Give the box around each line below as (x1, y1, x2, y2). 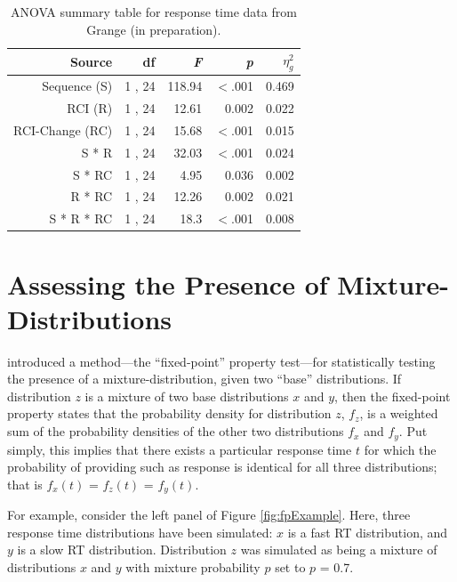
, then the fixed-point (334, 386, 451, 405)
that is (7, 474, 43, 493)
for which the (364, 440, 437, 458)
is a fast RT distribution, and (287, 522, 448, 541)
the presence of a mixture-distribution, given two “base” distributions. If (7, 369, 402, 388)
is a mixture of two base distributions (84, 386, 289, 405)
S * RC (73, 165, 113, 183)
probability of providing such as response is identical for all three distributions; (7, 457, 437, 476)
